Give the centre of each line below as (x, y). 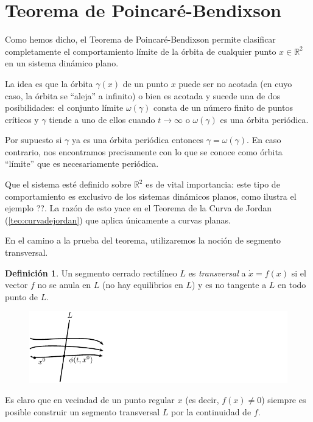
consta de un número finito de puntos (223, 107)
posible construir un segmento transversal (83, 411)
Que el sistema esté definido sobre (68, 184)
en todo (292, 285)
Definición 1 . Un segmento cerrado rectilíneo (91, 273)
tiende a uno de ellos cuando (102, 119)
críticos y (22, 119)
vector (16, 285)
